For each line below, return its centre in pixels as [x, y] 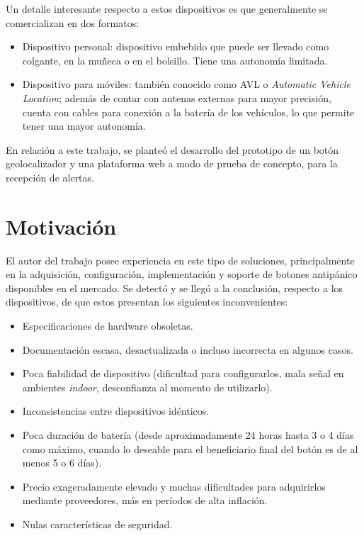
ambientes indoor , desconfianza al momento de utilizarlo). [147, 387]
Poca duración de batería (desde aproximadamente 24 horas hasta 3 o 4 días [188, 435]
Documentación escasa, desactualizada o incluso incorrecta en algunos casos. [188, 349]
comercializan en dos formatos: [73, 22]
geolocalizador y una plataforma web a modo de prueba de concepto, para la [172, 163]
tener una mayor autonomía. [84, 126]
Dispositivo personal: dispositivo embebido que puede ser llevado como [176, 46]
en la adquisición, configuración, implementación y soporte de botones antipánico [182, 274]
